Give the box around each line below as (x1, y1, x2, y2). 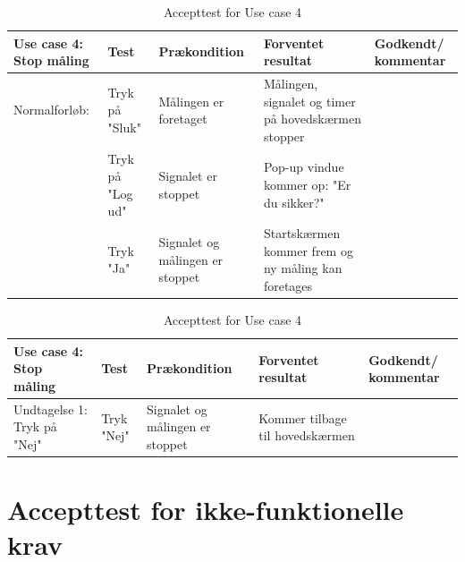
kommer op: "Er (263, 175, 351, 194)
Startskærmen (263, 224, 341, 243)
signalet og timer (263, 91, 356, 110)
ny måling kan (263, 259, 342, 277)
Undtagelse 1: (13, 399, 88, 418)
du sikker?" (263, 192, 325, 211)
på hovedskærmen (263, 109, 361, 128)
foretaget (158, 109, 207, 128)
